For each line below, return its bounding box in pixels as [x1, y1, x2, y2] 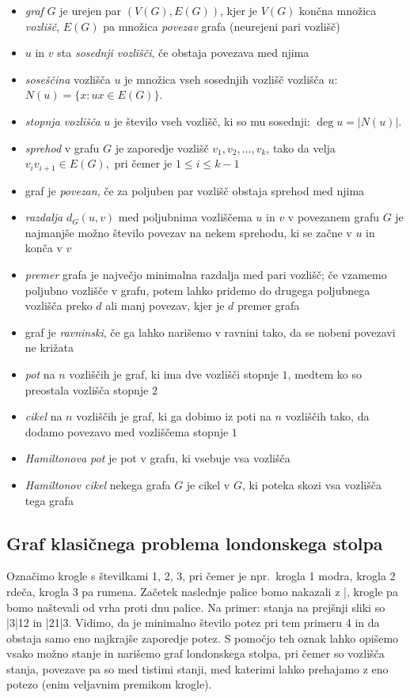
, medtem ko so [287, 365, 362, 382]
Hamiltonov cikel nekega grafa [25, 476, 171, 492]
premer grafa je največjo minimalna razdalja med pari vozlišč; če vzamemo [25, 266, 387, 282]
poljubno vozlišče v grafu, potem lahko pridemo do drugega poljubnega [25, 281, 370, 298]
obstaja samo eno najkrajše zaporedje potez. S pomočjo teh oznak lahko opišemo [6, 629, 399, 646]
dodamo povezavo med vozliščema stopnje [25, 423, 229, 440]
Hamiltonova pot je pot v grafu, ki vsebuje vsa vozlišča [25, 450, 290, 466]
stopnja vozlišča [25, 112, 101, 129]
